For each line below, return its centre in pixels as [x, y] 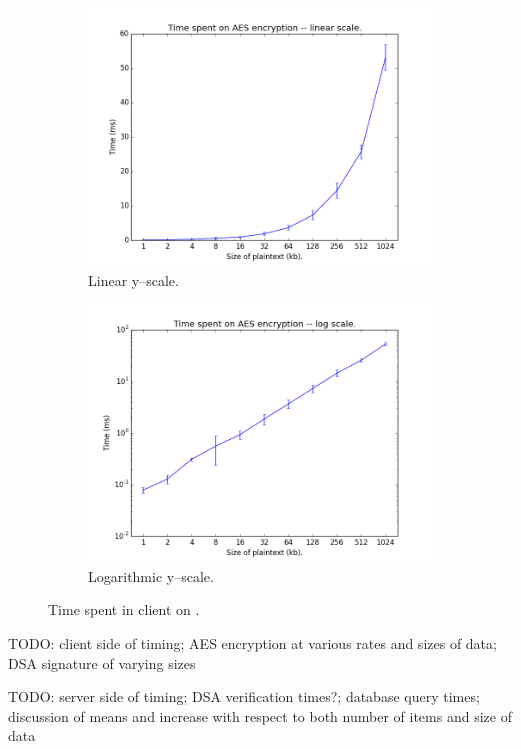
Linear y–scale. [133, 279]
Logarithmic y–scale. [151, 575]
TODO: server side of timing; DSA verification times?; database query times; [244, 696]
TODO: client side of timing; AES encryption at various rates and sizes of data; [252, 642]
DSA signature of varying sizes [102, 662]
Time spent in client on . [124, 609]
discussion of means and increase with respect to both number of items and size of [260, 715]
